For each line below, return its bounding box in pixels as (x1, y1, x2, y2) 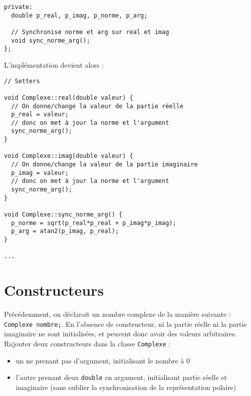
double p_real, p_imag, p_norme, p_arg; (11, 12, 148, 19)
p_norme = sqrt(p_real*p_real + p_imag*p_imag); (11, 219, 176, 227)
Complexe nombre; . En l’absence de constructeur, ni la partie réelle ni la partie (4, 318, 247, 329)
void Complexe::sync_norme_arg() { (4, 211, 123, 219)
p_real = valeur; (11, 111, 69, 118)
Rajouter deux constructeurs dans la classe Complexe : (4, 338, 171, 348)
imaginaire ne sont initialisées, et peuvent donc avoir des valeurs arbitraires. (4, 328, 237, 339)
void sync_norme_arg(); (11, 37, 90, 44)
